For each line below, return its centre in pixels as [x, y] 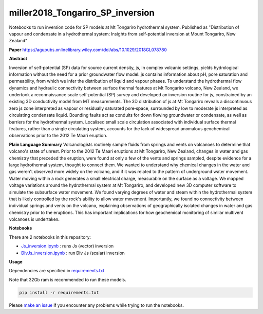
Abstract [18, 59]
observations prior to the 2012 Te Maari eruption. [58, 136]
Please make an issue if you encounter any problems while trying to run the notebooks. [96, 305]
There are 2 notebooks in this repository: [50, 237]
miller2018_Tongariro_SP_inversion [82, 13]
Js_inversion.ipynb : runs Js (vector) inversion [67, 246]
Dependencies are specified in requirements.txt [57, 271]
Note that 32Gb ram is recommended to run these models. [67, 279]
